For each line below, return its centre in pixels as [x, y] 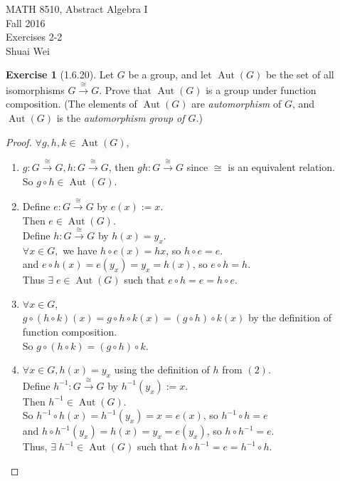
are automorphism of [237, 104]
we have [80, 250]
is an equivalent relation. [281, 166]
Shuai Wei [28, 50]
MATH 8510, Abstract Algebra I [77, 9]
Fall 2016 [26, 22]
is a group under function [261, 89]
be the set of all [300, 74]
